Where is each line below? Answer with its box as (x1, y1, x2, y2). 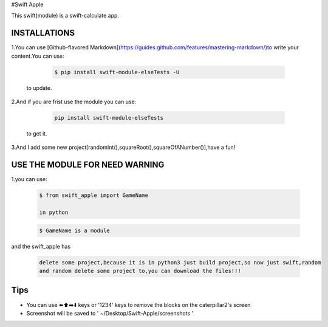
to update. (26, 84, 52, 91)
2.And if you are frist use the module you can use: (11, 98, 137, 106)
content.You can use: (11, 52, 64, 60)
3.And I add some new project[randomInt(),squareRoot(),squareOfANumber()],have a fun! (11, 143, 236, 151)
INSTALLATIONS (11, 28, 75, 38)
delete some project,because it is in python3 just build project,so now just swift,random (39, 259, 321, 266)
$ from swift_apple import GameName (39, 192, 149, 199)
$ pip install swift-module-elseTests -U (54, 69, 180, 75)
